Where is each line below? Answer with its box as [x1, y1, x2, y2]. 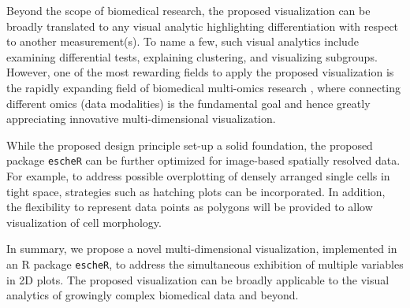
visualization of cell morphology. [6, 213, 162, 230]
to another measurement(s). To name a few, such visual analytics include [6, 33, 359, 50]
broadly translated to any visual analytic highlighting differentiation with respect [6, 17, 399, 34]
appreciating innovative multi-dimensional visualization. [6, 110, 276, 127]
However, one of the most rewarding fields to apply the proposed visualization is [6, 64, 394, 80]
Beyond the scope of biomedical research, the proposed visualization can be [6, 2, 371, 18]
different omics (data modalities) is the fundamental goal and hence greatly [6, 95, 371, 111]
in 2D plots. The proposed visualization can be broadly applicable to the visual [6, 271, 389, 288]
